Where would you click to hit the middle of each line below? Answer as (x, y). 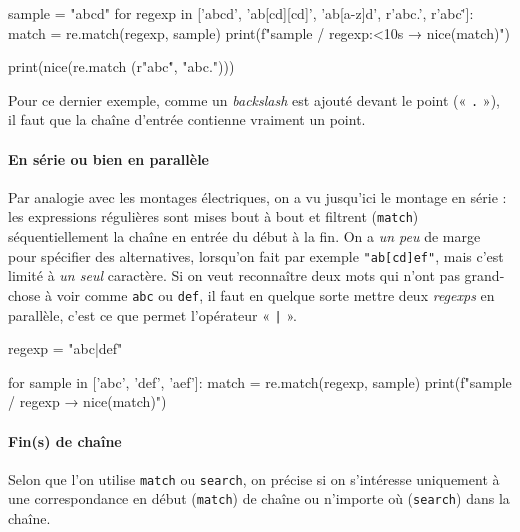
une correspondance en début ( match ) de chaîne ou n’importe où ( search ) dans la (259, 498)
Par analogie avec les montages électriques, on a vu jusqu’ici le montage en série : (257, 196)
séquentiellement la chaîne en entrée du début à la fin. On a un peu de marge (244, 236)
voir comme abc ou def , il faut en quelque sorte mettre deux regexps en (275, 294)
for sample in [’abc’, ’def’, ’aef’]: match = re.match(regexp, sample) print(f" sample (260, 381)
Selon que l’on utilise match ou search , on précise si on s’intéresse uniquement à (254, 478)
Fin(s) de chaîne (65, 440)
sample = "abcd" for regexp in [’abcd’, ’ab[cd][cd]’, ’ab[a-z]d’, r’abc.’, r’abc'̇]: (241, 13)
